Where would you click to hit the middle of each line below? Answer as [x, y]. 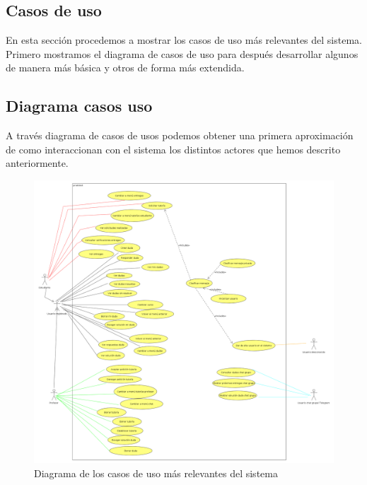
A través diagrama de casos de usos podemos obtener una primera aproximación [180, 135]
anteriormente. [37, 163]
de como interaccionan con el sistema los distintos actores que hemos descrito [173, 149]
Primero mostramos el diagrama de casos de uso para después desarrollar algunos [182, 53]
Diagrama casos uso [79, 106]
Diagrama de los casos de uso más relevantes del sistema [156, 473]
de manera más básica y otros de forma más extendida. [125, 68]
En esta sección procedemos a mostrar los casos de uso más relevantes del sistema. [184, 40]
